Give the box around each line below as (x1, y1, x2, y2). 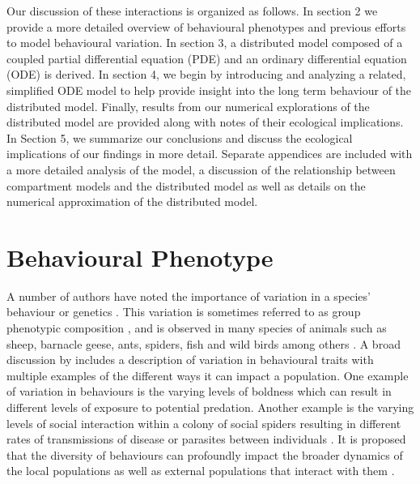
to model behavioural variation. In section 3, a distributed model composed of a (6, 34, 403, 51)
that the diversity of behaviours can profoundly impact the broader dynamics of (6, 446, 403, 463)
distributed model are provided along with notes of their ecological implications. (6, 114, 404, 131)
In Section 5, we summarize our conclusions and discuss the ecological (6, 129, 353, 146)
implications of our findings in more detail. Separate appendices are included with (6, 145, 413, 162)
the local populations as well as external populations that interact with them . (6, 462, 395, 479)
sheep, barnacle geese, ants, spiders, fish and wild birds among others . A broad (6, 335, 401, 352)
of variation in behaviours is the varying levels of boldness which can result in (6, 383, 392, 400)
